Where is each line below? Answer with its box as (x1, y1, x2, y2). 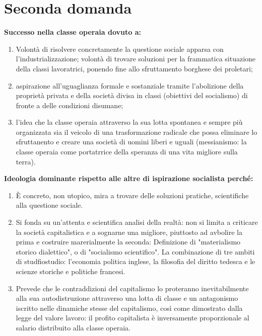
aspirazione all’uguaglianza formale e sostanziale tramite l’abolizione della (16, 80, 244, 91)
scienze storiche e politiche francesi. (16, 266, 125, 276)
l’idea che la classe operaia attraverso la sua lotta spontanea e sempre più (16, 117, 243, 127)
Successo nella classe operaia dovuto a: (4, 27, 141, 37)
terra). (16, 156, 36, 166)
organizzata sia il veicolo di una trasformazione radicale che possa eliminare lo (16, 126, 257, 137)
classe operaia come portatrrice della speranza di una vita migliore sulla (16, 146, 238, 157)
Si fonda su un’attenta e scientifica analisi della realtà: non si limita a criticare (16, 217, 258, 227)
